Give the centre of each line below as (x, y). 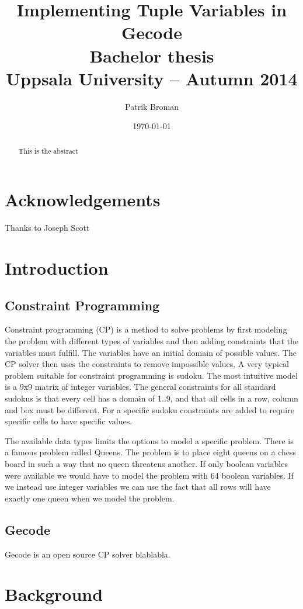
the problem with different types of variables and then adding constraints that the (151, 341)
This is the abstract (48, 150)
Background (54, 594)
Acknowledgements (83, 200)
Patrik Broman (152, 106)
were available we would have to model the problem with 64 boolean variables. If (149, 475)
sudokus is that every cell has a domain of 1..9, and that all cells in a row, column (151, 398)
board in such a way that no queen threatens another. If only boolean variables (146, 463)
